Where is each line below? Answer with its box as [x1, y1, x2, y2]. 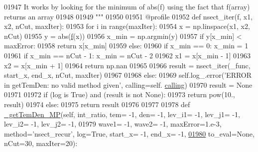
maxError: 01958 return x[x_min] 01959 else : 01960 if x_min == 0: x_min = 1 [4, 40, 249, 51]
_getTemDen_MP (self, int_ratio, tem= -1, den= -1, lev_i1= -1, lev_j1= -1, [4, 109, 240, 119]
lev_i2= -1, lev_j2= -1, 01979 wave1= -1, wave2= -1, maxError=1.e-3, [4, 119, 222, 129]
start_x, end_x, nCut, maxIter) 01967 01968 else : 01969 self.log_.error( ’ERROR [4, 70, 252, 80]
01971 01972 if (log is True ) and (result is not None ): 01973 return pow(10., [4, 89, 235, 100]
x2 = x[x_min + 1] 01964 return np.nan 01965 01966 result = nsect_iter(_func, [4, 60, 251, 70]
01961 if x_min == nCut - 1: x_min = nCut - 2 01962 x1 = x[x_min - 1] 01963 [4, 50, 251, 60]
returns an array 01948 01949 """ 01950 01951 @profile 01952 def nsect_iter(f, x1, [4, 11, 253, 21]
